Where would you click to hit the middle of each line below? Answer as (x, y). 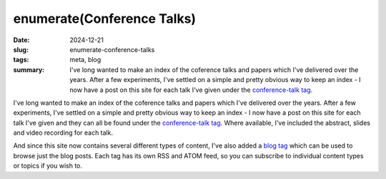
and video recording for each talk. (63, 133)
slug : (21, 49)
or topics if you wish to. (48, 166)
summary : (29, 70)
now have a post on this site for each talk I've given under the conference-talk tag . (191, 90)
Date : (21, 40)
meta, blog (85, 60)
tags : (21, 60)
